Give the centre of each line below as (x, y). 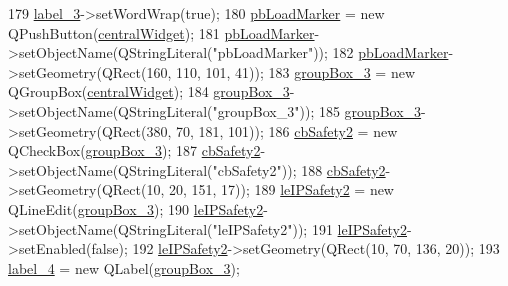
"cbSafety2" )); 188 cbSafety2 (299, 169)
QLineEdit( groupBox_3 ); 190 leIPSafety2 (136, 208)
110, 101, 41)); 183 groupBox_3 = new (295, 71)
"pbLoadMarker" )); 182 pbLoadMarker (330, 52)
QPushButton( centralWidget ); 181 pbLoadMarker (161, 32)
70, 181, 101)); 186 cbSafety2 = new (286, 130)
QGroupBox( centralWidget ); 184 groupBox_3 (149, 91)
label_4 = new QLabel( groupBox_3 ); (124, 267)
